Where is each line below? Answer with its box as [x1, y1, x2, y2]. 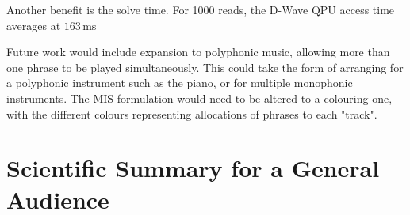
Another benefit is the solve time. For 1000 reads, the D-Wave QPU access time [6, 2, 395, 17]
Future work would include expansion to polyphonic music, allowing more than [6, 43, 390, 60]
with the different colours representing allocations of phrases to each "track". [6, 105, 377, 122]
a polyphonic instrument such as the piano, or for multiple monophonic [6, 74, 353, 91]
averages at [6, 17, 61, 33]
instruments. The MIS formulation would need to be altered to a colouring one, [6, 89, 393, 106]
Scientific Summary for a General [6, 152, 380, 184]
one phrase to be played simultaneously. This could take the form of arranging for [6, 58, 404, 75]
